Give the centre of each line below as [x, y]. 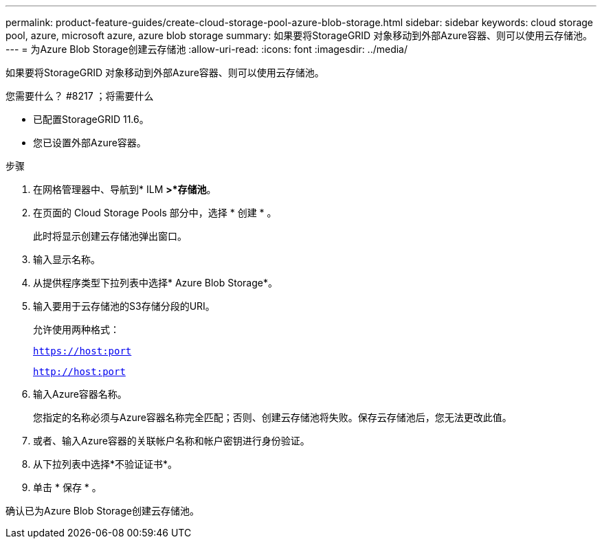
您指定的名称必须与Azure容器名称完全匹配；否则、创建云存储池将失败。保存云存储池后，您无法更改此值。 [272, 417]
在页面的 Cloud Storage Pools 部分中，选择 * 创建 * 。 [155, 213]
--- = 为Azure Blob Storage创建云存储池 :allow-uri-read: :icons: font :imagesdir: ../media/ [207, 49]
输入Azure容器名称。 [80, 394]
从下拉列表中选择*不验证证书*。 [105, 464]
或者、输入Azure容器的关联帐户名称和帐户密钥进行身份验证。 [171, 441]
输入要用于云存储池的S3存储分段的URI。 [124, 306]
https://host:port [82, 351]
